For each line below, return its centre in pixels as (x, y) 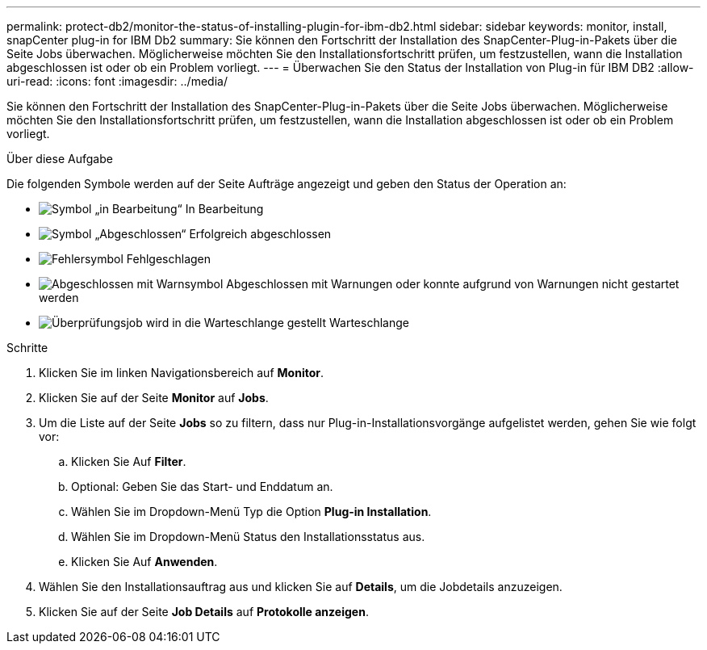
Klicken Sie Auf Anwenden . (144, 562)
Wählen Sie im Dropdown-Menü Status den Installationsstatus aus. (248, 537)
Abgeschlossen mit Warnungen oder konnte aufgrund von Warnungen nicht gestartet (453, 284)
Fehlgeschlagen (169, 259)
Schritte (27, 348)
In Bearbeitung (224, 209)
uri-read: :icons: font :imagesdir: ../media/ (117, 81)
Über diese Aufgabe (60, 159)
